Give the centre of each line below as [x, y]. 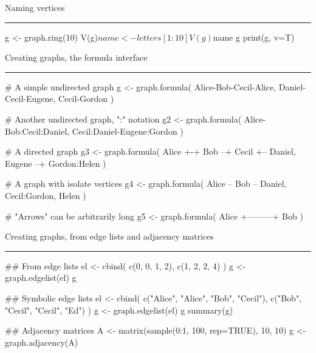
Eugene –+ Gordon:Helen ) [56, 163]
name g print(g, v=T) [254, 37]
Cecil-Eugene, [30, 99]
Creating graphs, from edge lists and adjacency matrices [109, 236]
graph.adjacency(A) [42, 342]
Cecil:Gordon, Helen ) [46, 195]
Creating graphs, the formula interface [76, 57]
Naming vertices [35, 7]
